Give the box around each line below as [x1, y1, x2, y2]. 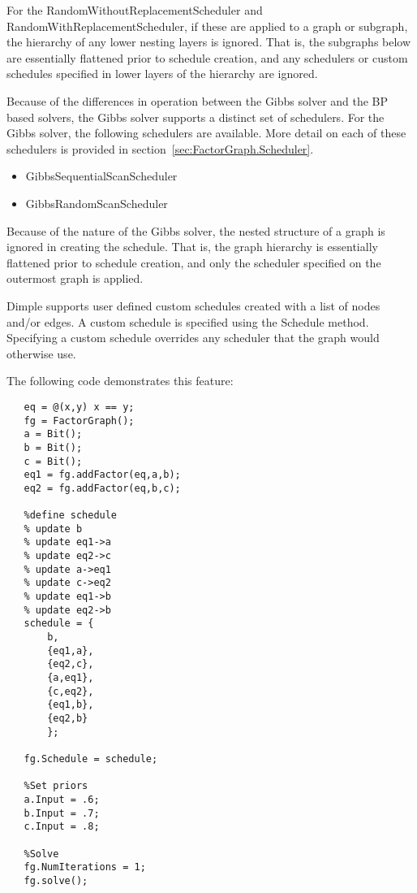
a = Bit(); [24, 428, 83, 440]
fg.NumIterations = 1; [24, 861, 146, 873]
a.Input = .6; [24, 793, 100, 805]
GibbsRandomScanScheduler [25, 194, 168, 211]
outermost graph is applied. [6, 270, 144, 287]
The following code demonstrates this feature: [6, 372, 234, 389]
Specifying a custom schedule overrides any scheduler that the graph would [6, 329, 380, 346]
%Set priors [24, 780, 88, 792]
